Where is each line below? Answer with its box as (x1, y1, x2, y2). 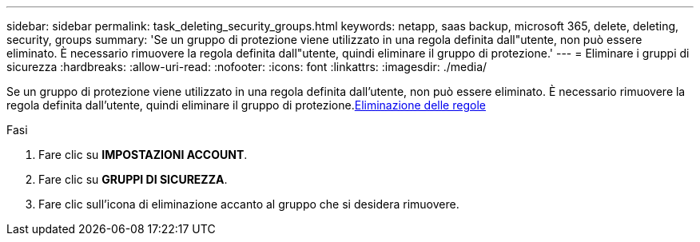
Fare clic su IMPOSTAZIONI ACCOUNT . (38, 148, 248, 161)
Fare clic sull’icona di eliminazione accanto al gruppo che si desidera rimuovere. (38, 197, 459, 211)
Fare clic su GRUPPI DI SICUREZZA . (38, 173, 228, 186)
